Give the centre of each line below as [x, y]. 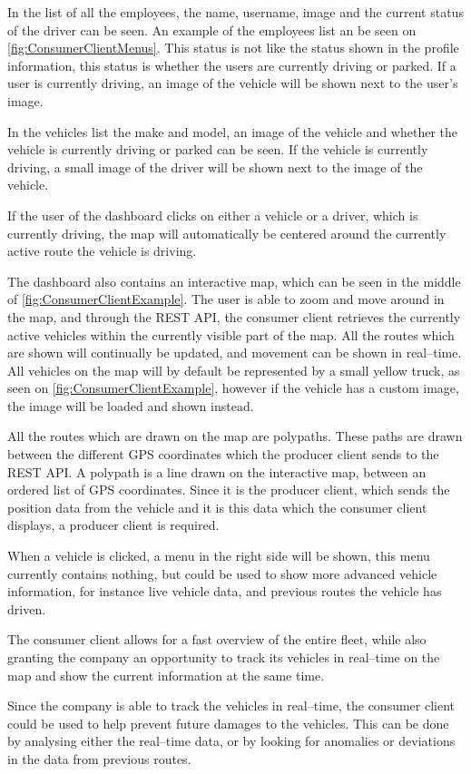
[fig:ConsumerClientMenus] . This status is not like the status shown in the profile [233, 48]
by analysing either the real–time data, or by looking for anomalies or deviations [231, 741]
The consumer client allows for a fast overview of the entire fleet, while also [217, 639]
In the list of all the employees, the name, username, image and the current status [235, 12]
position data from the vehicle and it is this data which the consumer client [217, 507]
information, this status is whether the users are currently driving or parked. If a [232, 65]
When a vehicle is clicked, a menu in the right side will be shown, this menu [219, 556]
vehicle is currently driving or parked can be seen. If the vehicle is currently [218, 149]
